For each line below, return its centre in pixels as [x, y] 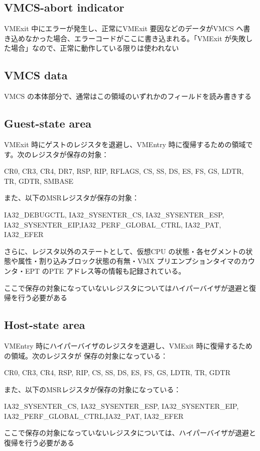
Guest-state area [48, 123]
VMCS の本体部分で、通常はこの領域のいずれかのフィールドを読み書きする [128, 96]
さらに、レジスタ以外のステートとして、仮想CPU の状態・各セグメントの [125, 251]
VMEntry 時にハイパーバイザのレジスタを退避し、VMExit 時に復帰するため [128, 345]
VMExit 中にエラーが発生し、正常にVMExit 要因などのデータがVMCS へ [124, 28]
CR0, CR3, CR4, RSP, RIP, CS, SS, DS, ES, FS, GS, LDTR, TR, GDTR [117, 372]
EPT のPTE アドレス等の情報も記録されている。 [105, 270]
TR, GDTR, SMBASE [39, 181]
